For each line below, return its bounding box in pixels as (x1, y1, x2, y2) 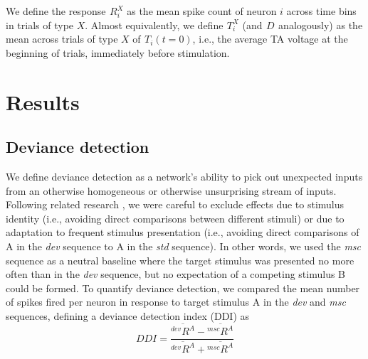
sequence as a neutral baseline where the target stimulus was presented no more (6, 252, 354, 267)
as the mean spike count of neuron (127, 4, 277, 18)
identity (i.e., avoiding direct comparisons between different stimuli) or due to (6, 210, 345, 225)
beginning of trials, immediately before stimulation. (6, 45, 230, 60)
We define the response (6, 4, 106, 18)
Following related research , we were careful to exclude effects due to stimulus (6, 197, 345, 212)
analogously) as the (278, 17, 363, 32)
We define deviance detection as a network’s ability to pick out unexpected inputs (6, 168, 363, 183)
